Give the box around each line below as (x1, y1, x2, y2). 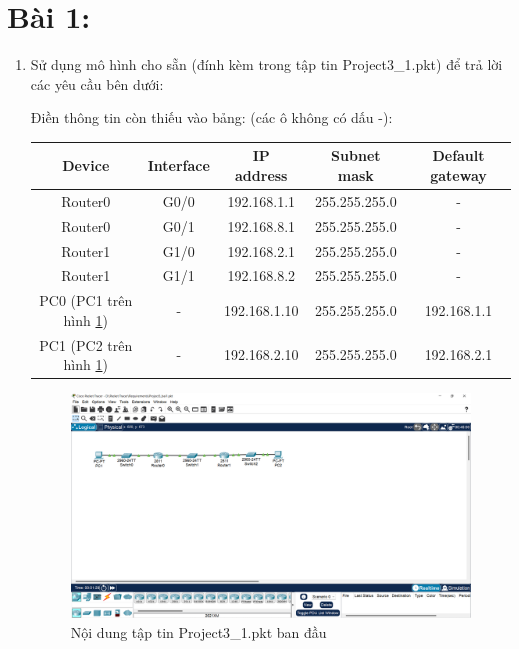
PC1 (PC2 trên (39, 334, 133, 355)
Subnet (331, 145, 381, 166)
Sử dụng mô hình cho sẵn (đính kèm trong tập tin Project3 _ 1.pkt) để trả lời (30, 54, 503, 75)
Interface (147, 155, 210, 176)
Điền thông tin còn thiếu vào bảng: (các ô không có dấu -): (30, 107, 393, 128)
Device (62, 155, 110, 176)
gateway (430, 165, 487, 185)
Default (432, 145, 485, 166)
